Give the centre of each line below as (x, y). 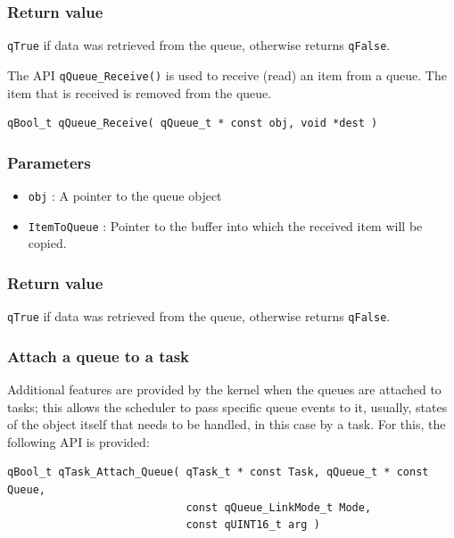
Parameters (49, 162)
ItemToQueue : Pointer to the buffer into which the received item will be (225, 225)
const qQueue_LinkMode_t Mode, (279, 507)
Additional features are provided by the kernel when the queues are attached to (224, 389)
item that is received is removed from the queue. (140, 92)
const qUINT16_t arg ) (253, 525)
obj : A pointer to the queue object (125, 195)
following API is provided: (78, 441)
